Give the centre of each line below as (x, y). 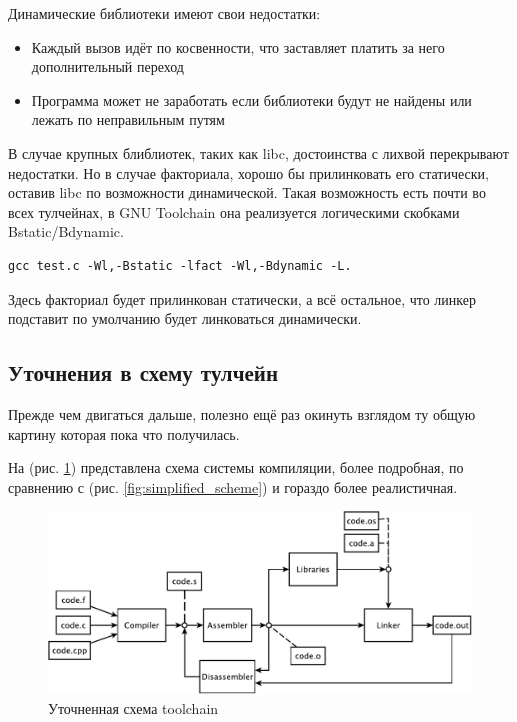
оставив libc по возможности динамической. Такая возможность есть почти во (247, 192)
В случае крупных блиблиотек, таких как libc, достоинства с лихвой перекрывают (258, 152)
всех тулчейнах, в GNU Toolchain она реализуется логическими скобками (234, 211)
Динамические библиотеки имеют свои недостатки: (164, 13)
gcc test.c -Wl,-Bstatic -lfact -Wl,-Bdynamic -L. (180, 265)
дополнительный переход (107, 66)
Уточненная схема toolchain (133, 707)
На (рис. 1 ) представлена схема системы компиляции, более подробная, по (236, 467)
